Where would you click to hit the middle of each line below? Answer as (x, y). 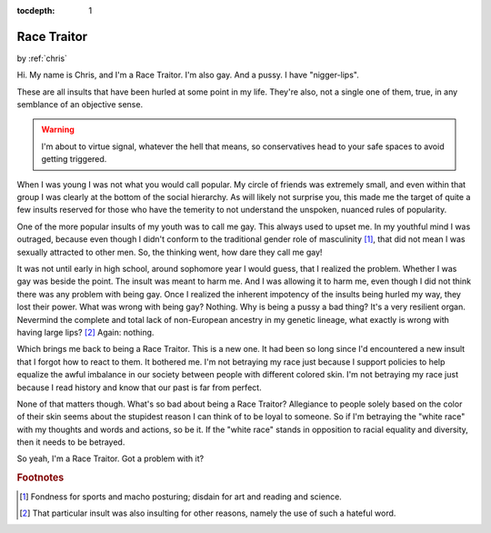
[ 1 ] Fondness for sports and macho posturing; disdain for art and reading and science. (181, 497)
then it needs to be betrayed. (71, 442)
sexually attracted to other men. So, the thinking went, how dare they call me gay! (170, 252)
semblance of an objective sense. (80, 105)
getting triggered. (74, 159)
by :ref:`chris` (42, 58)
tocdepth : (36, 10)
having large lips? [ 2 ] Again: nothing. (85, 332)
